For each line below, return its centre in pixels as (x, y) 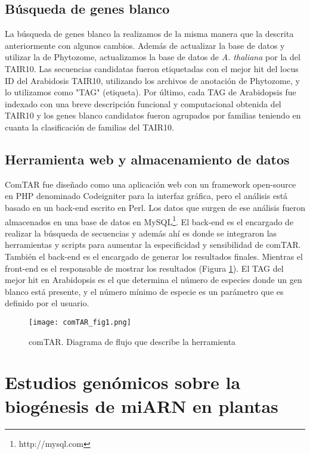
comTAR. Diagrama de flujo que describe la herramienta (132, 341)
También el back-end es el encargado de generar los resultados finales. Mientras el (154, 256)
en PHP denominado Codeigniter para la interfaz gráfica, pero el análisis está (146, 196)
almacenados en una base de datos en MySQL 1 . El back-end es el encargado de (149, 220)
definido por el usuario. (47, 303)
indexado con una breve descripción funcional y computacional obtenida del (143, 103)
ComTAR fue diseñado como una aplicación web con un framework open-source (151, 184)
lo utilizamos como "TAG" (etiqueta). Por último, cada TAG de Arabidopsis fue (151, 92)
